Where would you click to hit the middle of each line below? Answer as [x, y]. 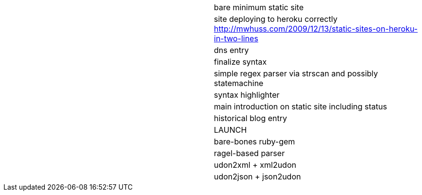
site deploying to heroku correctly [276, 19]
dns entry [231, 50]
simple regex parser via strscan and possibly [296, 73]
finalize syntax [240, 62]
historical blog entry [251, 118]
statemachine [239, 83]
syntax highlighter [247, 95]
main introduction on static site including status [301, 106]
